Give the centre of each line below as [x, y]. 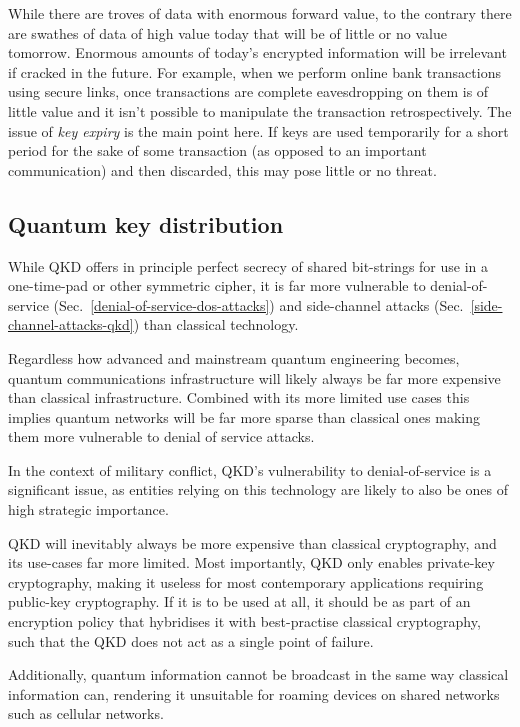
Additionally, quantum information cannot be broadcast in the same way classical [258, 674]
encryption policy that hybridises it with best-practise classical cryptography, [244, 621]
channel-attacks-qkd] [71, 324]
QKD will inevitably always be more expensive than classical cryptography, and [252, 542]
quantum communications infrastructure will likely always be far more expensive [254, 377]
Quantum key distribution [146, 223]
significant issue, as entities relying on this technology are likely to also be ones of [258, 489]
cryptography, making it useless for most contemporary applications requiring [246, 581]
